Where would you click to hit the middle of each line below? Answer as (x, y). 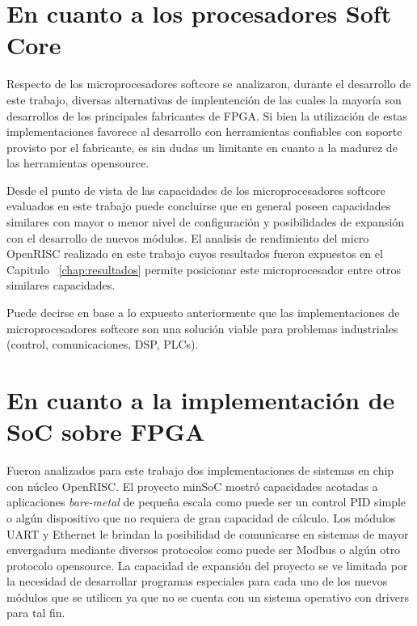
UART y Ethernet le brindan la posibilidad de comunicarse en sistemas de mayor (208, 533)
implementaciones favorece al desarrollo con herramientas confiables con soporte (204, 131)
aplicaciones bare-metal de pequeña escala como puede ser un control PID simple (206, 502)
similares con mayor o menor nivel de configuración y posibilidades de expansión (206, 222)
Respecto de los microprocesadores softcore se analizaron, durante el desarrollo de (209, 84)
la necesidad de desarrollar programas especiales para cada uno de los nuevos (197, 581)
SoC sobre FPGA (106, 431)
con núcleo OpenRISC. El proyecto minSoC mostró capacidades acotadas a (192, 486)
